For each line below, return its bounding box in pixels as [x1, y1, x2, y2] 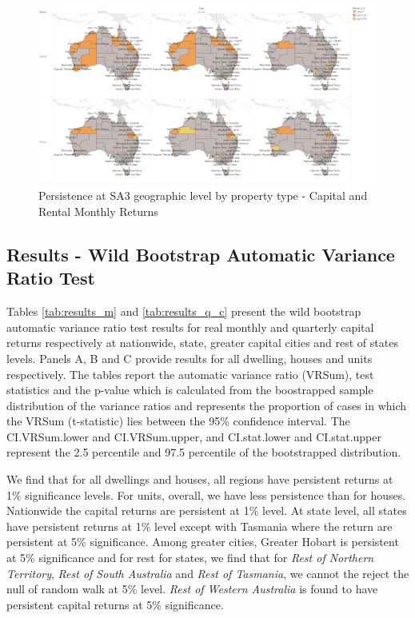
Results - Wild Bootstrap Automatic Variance [6, 241, 395, 266]
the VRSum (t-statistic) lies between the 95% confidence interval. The [6, 413, 350, 429]
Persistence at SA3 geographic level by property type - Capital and [38, 187, 368, 204]
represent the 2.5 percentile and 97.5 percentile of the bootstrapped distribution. [6, 444, 401, 461]
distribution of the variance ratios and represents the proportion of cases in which [6, 397, 407, 413]
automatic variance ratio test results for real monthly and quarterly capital [6, 318, 374, 335]
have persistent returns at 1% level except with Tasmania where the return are [6, 517, 393, 534]
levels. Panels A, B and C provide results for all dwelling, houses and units [6, 349, 373, 366]
